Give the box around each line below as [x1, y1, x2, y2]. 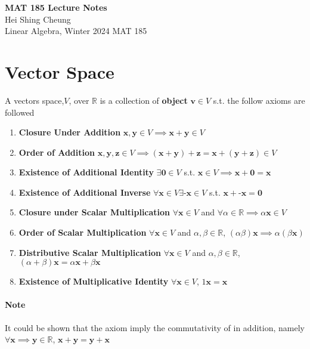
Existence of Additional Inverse [18, 186, 151, 198]
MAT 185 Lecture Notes [5, 1, 107, 13]
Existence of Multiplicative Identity [18, 275, 169, 288]
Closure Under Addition [18, 126, 121, 138]
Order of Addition [18, 146, 95, 158]
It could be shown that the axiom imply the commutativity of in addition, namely [5, 321, 305, 333]
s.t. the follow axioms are [213, 94, 305, 106]
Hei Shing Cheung [5, 13, 71, 25]
